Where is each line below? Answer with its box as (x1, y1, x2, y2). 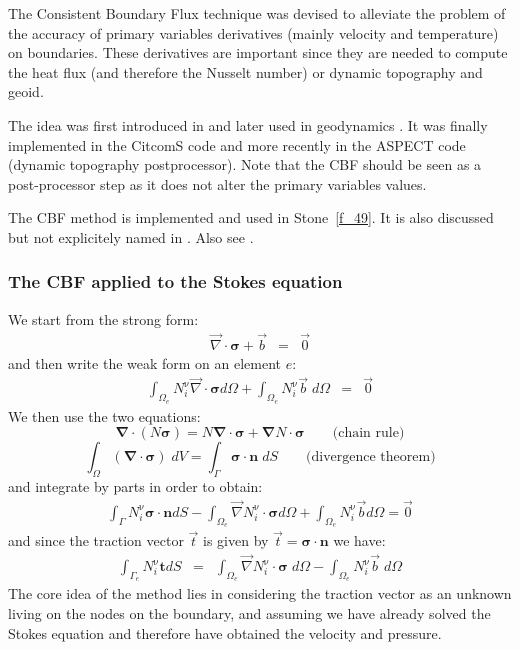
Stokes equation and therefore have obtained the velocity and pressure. (8, 622, 442, 643)
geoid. (8, 81, 44, 102)
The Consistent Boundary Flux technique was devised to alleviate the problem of (8, 3, 506, 23)
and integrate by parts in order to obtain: (8, 476, 263, 497)
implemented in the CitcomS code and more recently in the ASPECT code (8, 134, 466, 155)
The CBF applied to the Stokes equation (8, 269, 343, 294)
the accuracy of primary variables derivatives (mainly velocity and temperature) (8, 22, 499, 43)
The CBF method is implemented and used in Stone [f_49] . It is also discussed (8, 207, 494, 228)
